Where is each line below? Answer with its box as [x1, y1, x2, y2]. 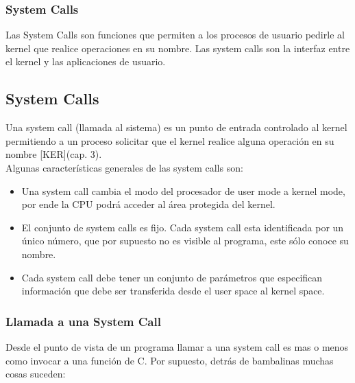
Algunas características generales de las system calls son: [5, 160, 243, 174]
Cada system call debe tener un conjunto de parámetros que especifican [21, 270, 323, 284]
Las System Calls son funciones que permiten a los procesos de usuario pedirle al [5, 27, 345, 42]
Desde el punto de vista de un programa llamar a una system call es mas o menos [5, 339, 349, 353]
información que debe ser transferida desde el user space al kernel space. [21, 283, 325, 298]
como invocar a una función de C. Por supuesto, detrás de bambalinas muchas [5, 353, 334, 367]
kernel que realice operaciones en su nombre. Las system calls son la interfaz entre [5, 40, 350, 55]
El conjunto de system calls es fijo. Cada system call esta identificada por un [21, 220, 344, 234]
